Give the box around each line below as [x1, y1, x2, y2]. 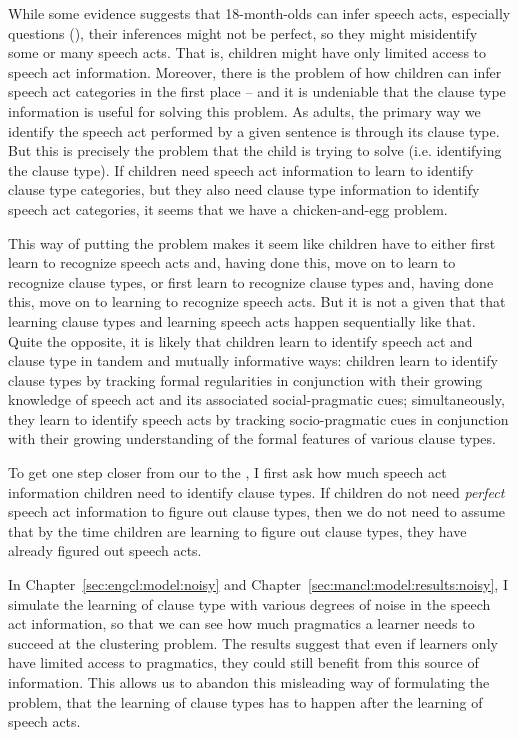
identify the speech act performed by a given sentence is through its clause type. [8, 120, 500, 141]
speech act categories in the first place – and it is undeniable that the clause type [8, 81, 506, 102]
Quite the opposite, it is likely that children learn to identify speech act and [8, 330, 473, 351]
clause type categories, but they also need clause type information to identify [8, 179, 480, 200]
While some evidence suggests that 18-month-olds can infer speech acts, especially [8, 3, 511, 23]
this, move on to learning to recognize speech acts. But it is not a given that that [8, 291, 506, 312]
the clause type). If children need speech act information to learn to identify [8, 159, 474, 180]
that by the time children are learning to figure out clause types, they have [8, 520, 467, 541]
